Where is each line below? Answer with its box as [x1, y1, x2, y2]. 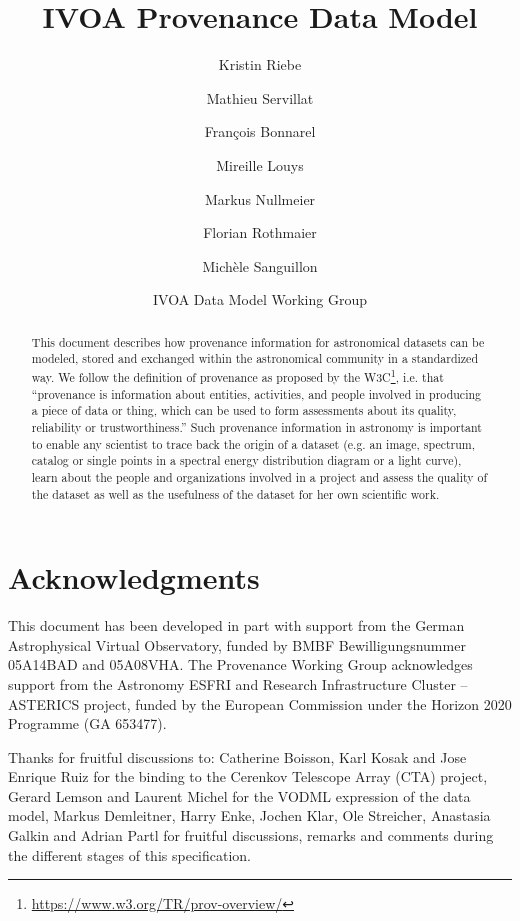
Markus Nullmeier [204, 188, 316, 209]
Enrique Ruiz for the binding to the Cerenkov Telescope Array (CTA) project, [8, 766, 488, 787]
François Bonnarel [204, 121, 316, 142]
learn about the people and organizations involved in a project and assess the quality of [31, 468, 488, 485]
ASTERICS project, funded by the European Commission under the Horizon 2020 [8, 693, 512, 714]
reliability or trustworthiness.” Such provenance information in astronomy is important [31, 418, 482, 435]
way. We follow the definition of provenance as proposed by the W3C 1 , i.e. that [31, 365, 444, 385]
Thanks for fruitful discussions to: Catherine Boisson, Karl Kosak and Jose [8, 746, 467, 767]
